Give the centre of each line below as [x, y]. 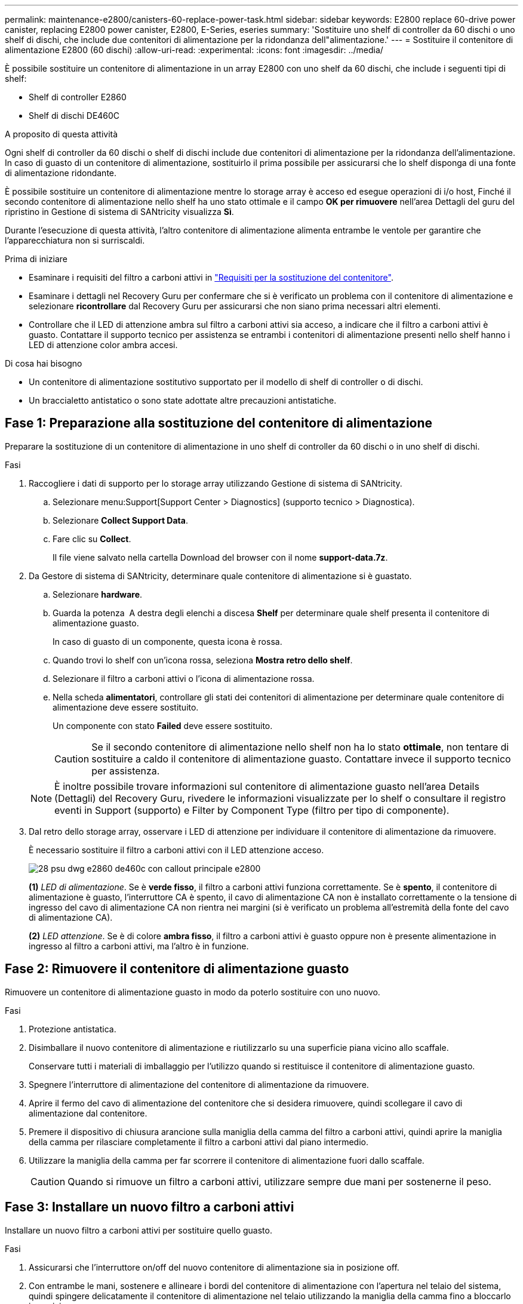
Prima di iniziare [36, 259]
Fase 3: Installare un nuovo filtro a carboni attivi [150, 1207]
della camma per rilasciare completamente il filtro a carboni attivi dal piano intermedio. [199, 1142]
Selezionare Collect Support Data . [120, 520]
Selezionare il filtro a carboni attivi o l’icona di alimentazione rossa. [184, 678]
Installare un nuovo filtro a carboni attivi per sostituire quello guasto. [139, 1230]
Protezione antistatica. [73, 1029]
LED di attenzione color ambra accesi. [103, 345]
